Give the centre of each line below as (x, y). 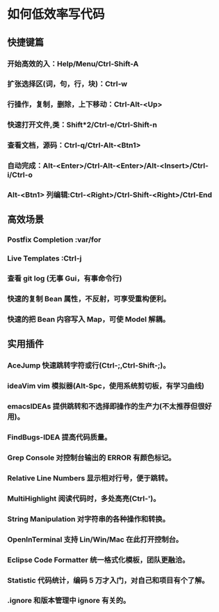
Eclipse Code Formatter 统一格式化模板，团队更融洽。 (98, 560)
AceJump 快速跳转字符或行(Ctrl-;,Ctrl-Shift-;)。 (89, 366)
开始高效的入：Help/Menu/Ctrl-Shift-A (73, 63)
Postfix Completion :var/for (54, 240)
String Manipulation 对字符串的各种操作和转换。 (89, 519)
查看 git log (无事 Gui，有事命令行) (65, 278)
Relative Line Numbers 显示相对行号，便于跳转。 (90, 478)
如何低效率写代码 (56, 14)
